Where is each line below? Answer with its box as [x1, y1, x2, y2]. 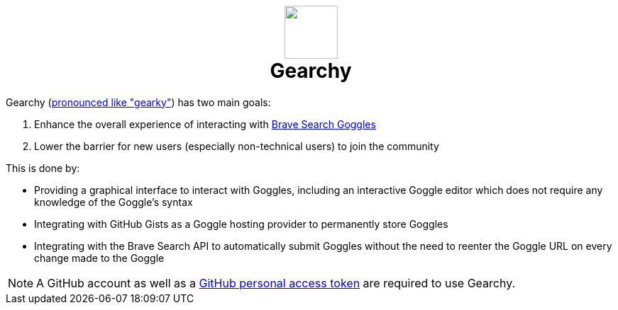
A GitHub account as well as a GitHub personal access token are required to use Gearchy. [36, 275, 516, 290]
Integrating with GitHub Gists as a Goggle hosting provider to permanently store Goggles [34, 217, 448, 230]
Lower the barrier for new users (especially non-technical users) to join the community [34, 139, 439, 152]
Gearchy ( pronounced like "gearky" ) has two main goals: [6, 96, 271, 108]
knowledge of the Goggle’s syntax [34, 195, 193, 208]
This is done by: [6, 161, 80, 174]
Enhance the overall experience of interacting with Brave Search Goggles [34, 117, 376, 130]
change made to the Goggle [34, 251, 165, 264]
